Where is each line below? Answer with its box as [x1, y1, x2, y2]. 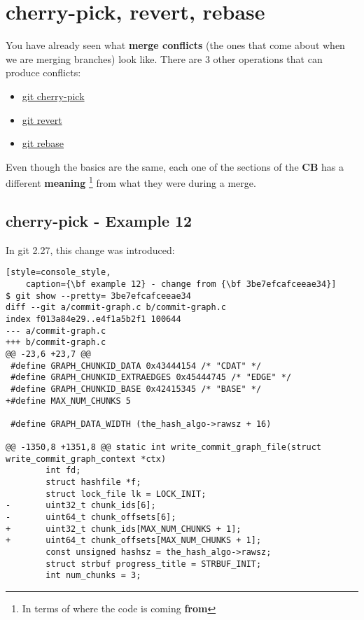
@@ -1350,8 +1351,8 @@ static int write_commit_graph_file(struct [6, 442, 322, 453]
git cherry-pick [22, 88, 85, 103]
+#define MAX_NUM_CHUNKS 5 [6, 395, 131, 406]
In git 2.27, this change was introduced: [6, 242, 175, 257]
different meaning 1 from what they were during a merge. [6, 174, 256, 190]
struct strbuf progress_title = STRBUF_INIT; [45, 558, 262, 569]
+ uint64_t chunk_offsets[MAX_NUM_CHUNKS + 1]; [6, 535, 262, 546]
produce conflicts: [6, 65, 81, 80]
